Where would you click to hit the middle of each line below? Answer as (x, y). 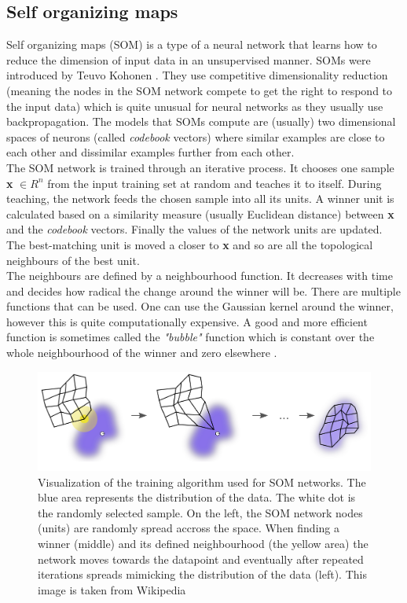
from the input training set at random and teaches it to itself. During (214, 183)
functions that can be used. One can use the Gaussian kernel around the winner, (200, 306)
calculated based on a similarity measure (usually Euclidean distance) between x (200, 213)
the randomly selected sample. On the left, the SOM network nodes (200, 512)
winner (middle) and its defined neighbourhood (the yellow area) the (203, 544)
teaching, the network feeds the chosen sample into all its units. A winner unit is (200, 199)
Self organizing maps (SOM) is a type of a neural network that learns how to (192, 44)
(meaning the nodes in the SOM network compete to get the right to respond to (200, 90)
